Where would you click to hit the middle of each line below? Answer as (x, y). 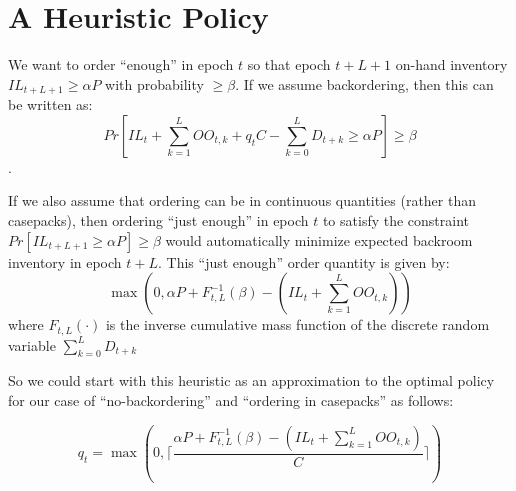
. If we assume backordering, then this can (364, 83)
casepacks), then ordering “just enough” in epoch (158, 219)
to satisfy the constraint (396, 219)
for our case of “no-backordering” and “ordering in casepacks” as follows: (231, 399)
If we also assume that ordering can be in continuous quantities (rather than (242, 200)
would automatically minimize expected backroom (319, 239)
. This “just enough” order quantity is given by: (304, 261)
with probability (154, 83)
